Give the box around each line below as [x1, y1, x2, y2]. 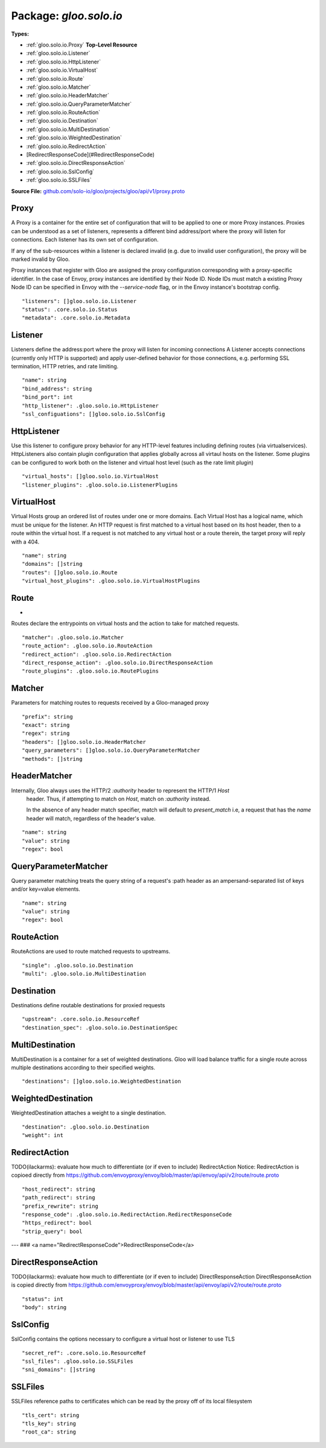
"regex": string [22, 730, 70, 737]
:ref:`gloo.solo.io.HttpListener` [26, 58, 101, 65]
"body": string [22, 1304, 67, 1311]
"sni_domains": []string [22, 1366, 95, 1373]
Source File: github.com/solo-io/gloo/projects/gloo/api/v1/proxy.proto [11, 187, 185, 194]
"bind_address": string [22, 385, 92, 392]
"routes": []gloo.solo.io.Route [22, 569, 118, 576]
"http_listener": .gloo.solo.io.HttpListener [22, 402, 159, 409]
